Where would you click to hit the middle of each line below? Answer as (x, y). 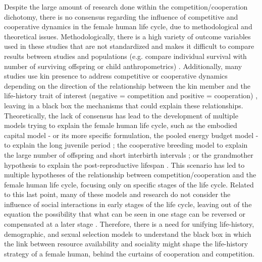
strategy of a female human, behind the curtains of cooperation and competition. (129, 253)
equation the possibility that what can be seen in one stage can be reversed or (125, 214)
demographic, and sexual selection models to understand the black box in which (128, 234)
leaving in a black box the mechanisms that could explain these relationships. (124, 105)
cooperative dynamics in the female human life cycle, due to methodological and (128, 26)
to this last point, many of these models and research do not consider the (117, 194)
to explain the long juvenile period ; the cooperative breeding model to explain (126, 145)
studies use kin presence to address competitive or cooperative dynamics (116, 76)
